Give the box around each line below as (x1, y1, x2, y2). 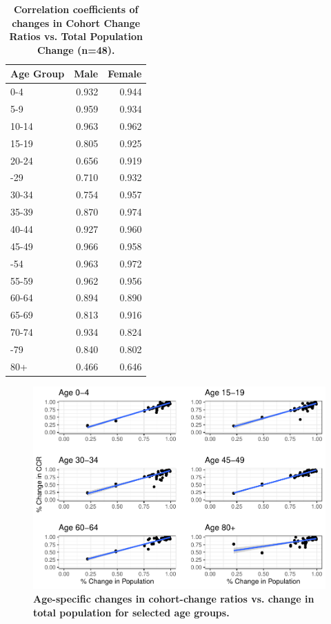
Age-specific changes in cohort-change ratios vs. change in (33, 591, 314, 605)
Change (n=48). (37, 42, 115, 57)
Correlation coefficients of (13, 2, 139, 16)
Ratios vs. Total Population (9, 29, 143, 44)
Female (108, 66, 142, 81)
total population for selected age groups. (33, 605, 230, 619)
